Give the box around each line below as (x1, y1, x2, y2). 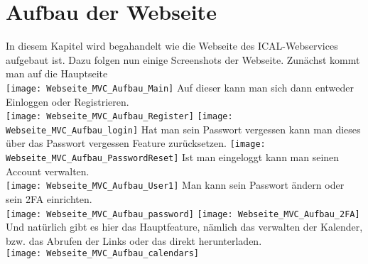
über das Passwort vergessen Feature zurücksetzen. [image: (6, 136, 266, 150)
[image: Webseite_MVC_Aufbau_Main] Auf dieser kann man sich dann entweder (6, 79, 355, 94)
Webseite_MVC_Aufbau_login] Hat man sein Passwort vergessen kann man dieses (6, 121, 361, 136)
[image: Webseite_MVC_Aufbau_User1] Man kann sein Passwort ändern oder (6, 177, 345, 192)
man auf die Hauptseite (6, 66, 108, 81)
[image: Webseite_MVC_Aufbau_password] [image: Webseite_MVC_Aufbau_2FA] (6, 209, 360, 219)
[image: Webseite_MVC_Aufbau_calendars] (6, 248, 200, 259)
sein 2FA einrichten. (6, 192, 92, 207)
